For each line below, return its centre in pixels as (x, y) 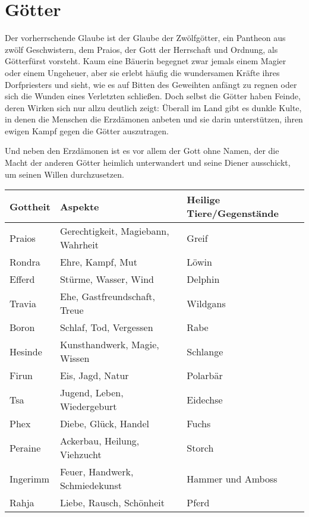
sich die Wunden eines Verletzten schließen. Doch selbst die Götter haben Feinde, (153, 96)
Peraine (25, 447)
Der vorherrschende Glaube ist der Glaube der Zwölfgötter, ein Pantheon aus (145, 38)
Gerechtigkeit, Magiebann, (114, 231)
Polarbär (205, 376)
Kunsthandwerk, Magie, (109, 345)
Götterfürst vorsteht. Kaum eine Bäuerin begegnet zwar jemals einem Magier (146, 61)
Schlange (205, 351)
